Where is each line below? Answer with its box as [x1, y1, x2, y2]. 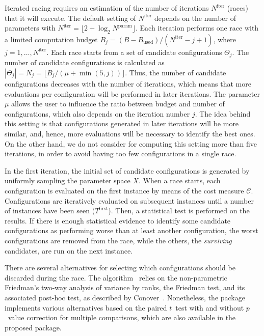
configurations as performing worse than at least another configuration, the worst [5, 225, 258, 236]
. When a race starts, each [139, 175, 221, 186]
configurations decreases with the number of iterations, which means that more [5, 78, 251, 89]
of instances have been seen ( [5, 205, 95, 216]
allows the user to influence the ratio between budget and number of [11, 98, 225, 109]
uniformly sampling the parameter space [5, 175, 130, 186]
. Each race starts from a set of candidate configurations [46, 46, 222, 57]
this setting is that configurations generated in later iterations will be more [5, 118, 239, 129]
